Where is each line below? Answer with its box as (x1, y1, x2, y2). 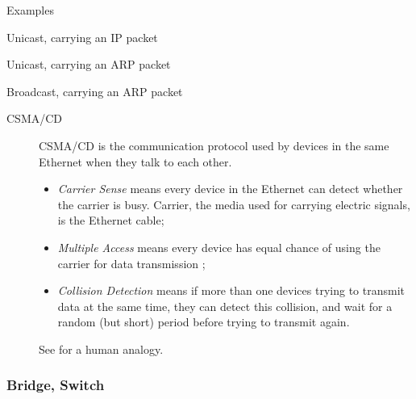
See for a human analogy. (39, 340, 164, 357)
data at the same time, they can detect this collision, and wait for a (57, 297, 393, 314)
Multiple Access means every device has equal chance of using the (57, 238, 381, 255)
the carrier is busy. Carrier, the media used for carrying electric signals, (57, 195, 410, 212)
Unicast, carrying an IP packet (6, 28, 158, 45)
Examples (6, 2, 54, 18)
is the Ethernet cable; (57, 212, 164, 229)
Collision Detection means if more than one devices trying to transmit (57, 282, 405, 299)
